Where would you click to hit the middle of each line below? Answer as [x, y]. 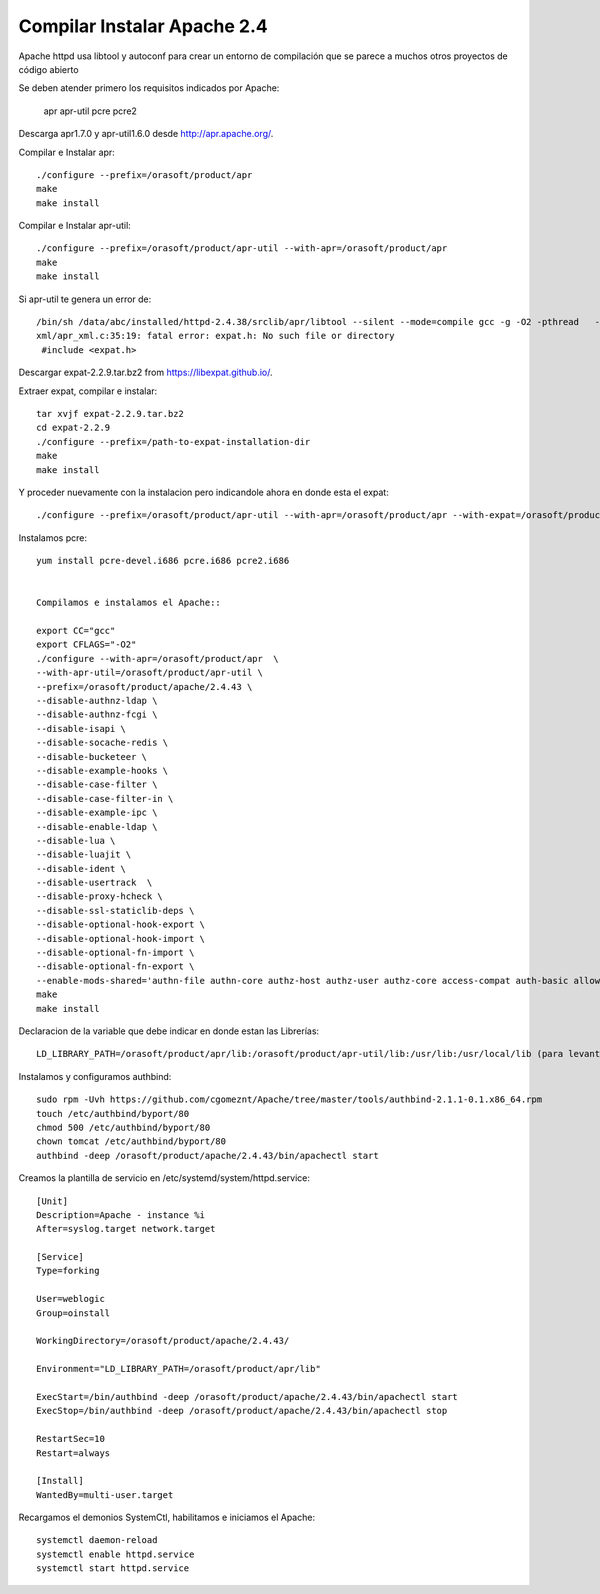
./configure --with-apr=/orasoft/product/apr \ [157, 658]
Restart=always [73, 1453]
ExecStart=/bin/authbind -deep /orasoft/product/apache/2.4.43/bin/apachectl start [247, 1396]
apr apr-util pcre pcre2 [90, 111]
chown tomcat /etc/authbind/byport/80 [131, 1141]
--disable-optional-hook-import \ [120, 938]
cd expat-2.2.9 [73, 428]
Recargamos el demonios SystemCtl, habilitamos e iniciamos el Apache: [166, 1517]
